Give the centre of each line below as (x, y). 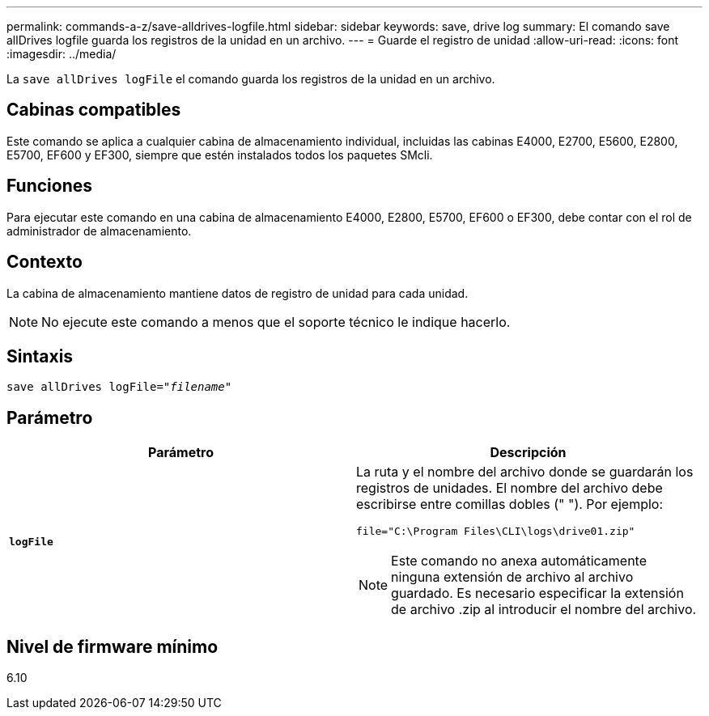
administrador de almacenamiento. (99, 231)
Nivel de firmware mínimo (113, 646)
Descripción (528, 453)
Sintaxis (40, 356)
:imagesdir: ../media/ (62, 54)
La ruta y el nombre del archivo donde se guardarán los (525, 472)
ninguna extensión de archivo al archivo (512, 577)
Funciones (50, 186)
